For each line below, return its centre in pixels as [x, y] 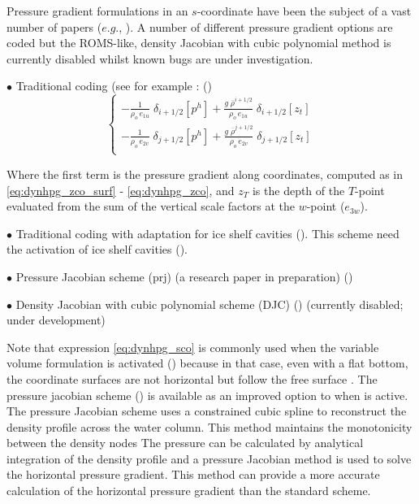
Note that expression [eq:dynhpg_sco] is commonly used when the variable [193, 347]
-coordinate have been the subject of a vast [304, 11]
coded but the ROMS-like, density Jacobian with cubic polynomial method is [199, 43]
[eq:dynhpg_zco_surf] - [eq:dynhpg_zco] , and [121, 190]
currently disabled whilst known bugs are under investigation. [160, 58]
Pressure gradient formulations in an [97, 11]
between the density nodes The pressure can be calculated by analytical [185, 443]
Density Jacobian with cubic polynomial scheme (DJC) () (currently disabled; [209, 304]
